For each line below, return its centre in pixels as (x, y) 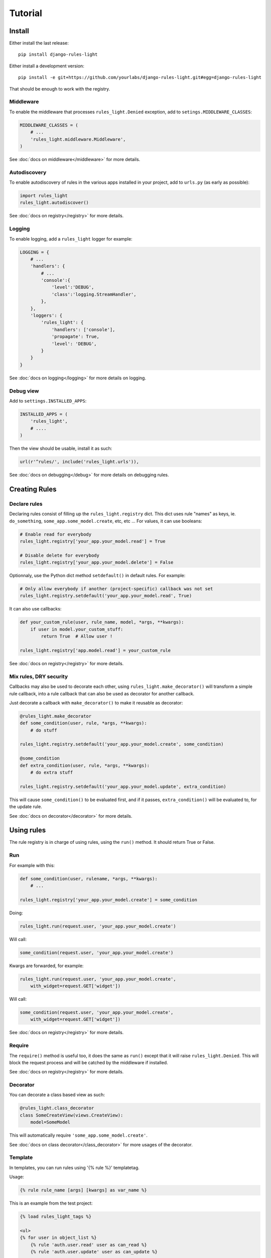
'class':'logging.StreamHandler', (94, 294)
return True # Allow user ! (77, 636)
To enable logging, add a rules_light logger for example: (71, 239)
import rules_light (44, 196)
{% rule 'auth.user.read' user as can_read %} (89, 1245)
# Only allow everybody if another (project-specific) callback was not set (116, 589)
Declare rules (26, 504)
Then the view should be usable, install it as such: (61, 448)
